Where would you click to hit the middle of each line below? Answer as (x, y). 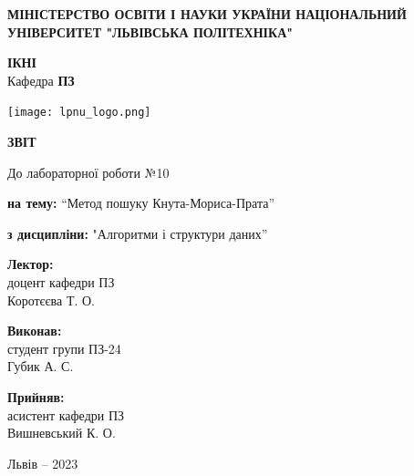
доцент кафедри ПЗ (61, 282)
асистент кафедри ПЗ (66, 414)
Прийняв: (36, 396)
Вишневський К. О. (62, 433)
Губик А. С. (41, 366)
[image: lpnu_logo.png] (79, 113)
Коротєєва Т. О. (52, 300)
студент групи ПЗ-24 (64, 348)
